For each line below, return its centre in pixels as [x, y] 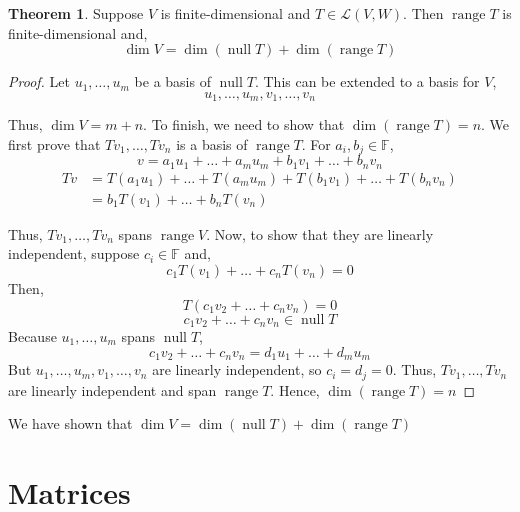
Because [32, 336]
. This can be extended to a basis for [367, 81]
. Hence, [295, 389]
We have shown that [70, 423]
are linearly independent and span [112, 389]
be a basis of [172, 81]
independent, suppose [74, 253]
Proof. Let [39, 81]
